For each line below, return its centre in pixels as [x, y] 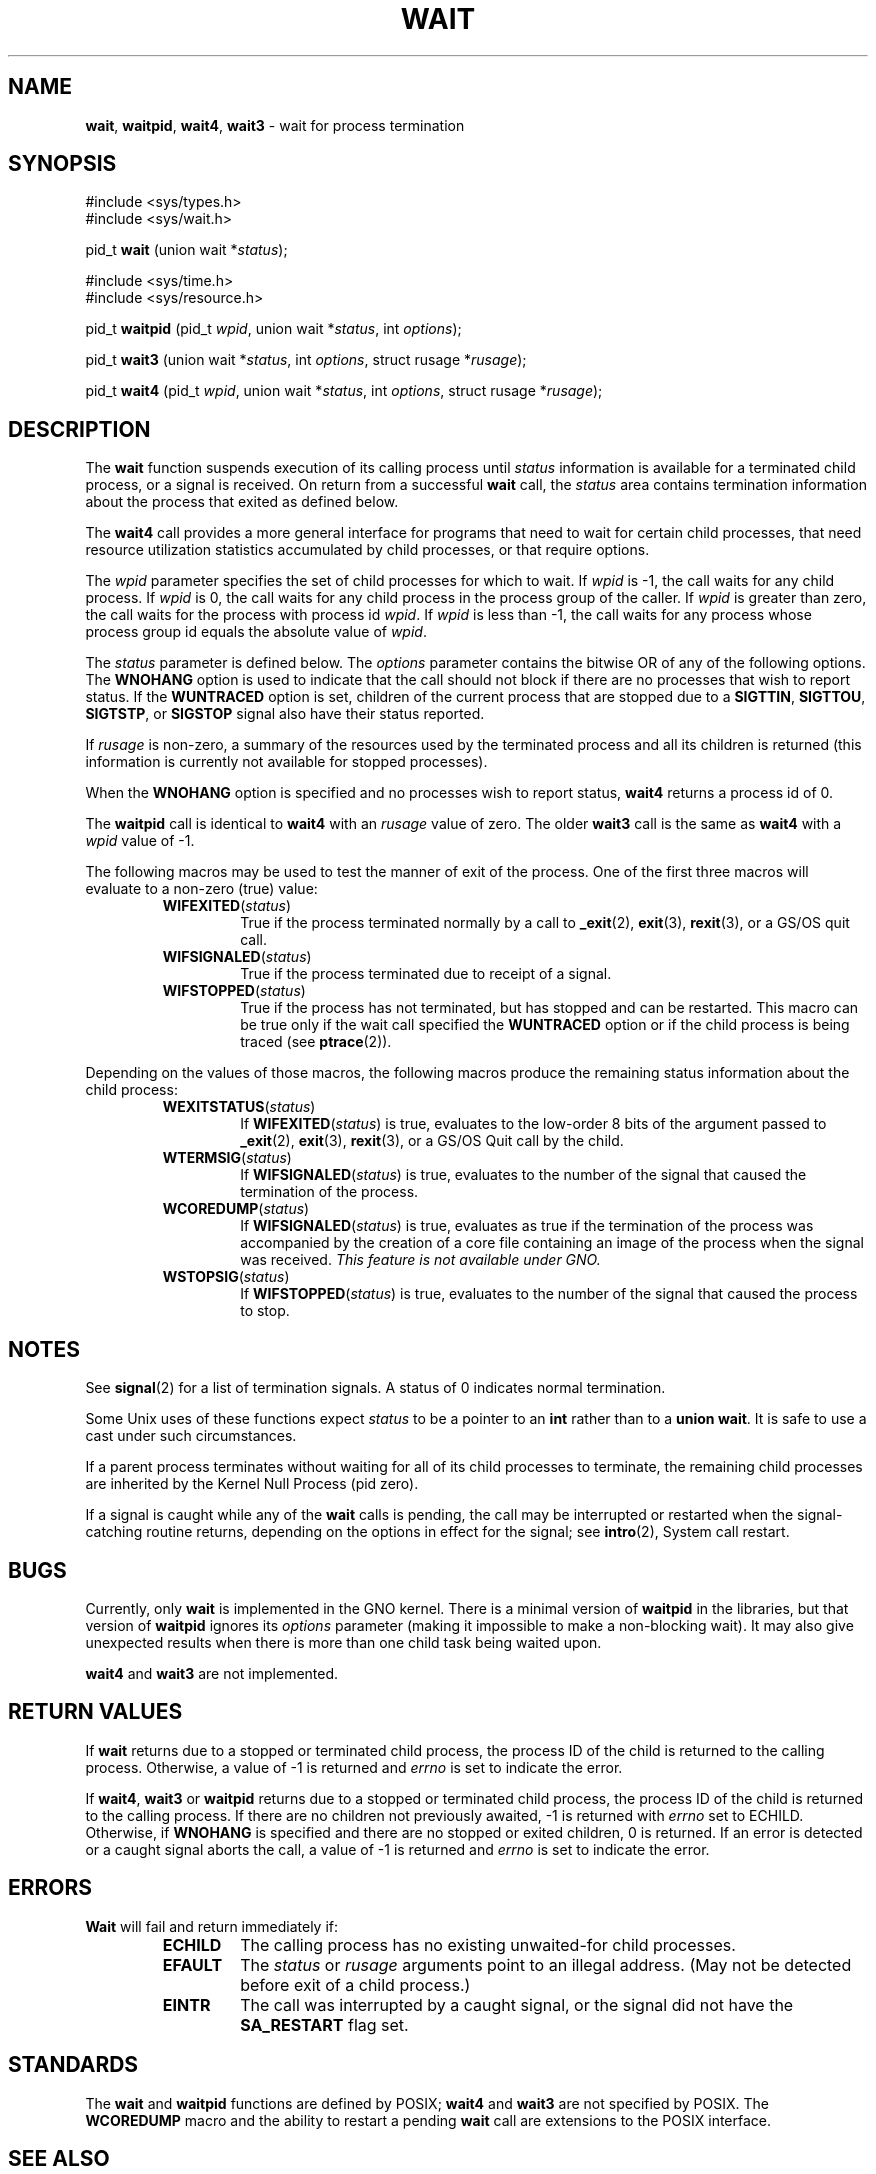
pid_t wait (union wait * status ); [186, 250]
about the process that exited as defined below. [242, 502]
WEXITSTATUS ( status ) [239, 1107]
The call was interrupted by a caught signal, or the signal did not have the [517, 2004]
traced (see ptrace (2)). [316, 1042]
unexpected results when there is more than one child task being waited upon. [343, 1642]
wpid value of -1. [140, 841]
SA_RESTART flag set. [324, 2024]
